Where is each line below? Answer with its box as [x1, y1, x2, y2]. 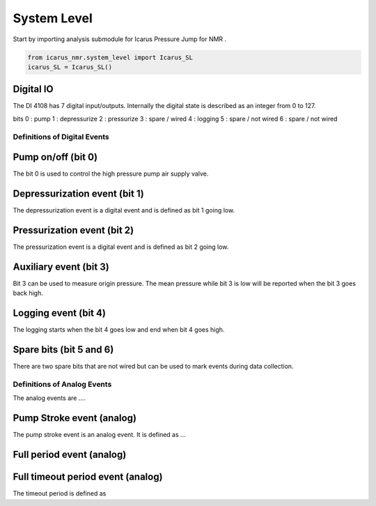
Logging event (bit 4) [13, 307, 106, 319]
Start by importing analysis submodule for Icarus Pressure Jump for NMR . [13, 35, 227, 43]
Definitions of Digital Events [13, 132, 109, 141]
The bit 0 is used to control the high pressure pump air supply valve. [13, 169, 209, 178]
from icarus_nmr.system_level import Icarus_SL [27, 53, 193, 61]
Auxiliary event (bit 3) [13, 261, 109, 273]
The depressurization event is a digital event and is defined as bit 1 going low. [13, 206, 235, 215]
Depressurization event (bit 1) [13, 188, 144, 200]
